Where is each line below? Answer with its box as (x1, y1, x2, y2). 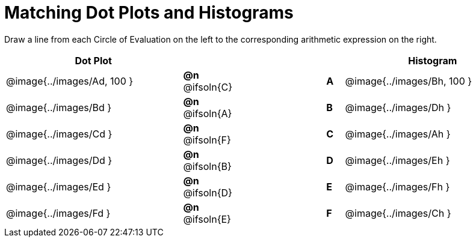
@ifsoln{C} (183, 80, 232, 93)
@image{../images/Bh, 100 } (345, 74, 472, 87)
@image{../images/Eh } (345, 154, 450, 166)
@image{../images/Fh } (345, 180, 450, 193)
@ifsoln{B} (183, 160, 232, 172)
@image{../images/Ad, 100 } (6, 74, 134, 87)
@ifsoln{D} (183, 186, 232, 199)
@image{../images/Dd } (6, 154, 113, 166)
